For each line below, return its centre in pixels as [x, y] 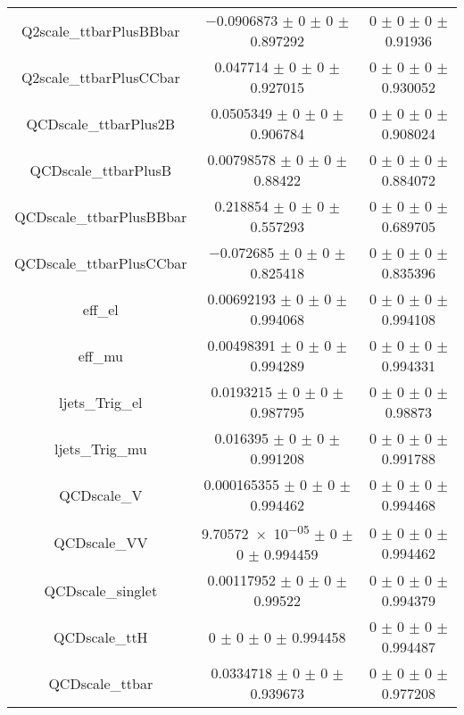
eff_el [100, 309]
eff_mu [100, 355]
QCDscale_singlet [101, 590]
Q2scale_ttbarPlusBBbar [101, 30]
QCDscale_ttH [100, 636]
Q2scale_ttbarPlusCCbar [100, 77]
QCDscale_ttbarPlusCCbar [101, 262]
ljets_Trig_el [101, 402]
